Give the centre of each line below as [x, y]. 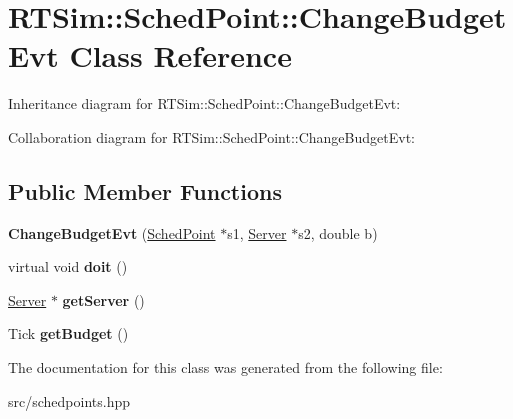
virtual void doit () [68, 266]
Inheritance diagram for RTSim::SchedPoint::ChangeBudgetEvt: [204, 103]
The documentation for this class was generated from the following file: [225, 367]
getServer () [103, 299]
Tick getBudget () [68, 333]
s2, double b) [338, 232]
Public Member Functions [145, 190]
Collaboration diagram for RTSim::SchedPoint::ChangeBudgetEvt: [211, 136]
